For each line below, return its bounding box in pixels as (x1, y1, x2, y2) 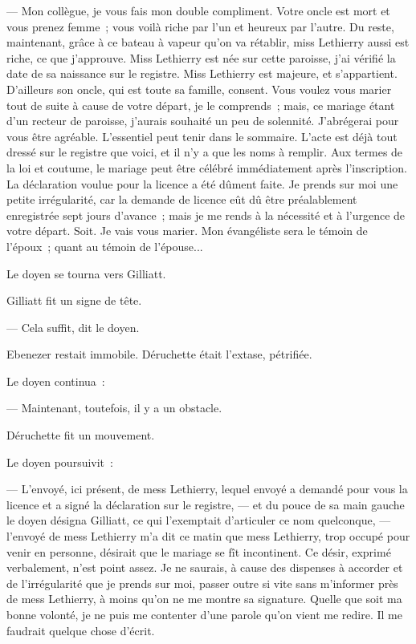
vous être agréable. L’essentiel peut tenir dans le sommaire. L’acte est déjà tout (6, 128, 398, 144)
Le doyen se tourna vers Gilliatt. (6, 265, 166, 281)
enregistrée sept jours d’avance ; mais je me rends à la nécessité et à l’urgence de (6, 206, 406, 223)
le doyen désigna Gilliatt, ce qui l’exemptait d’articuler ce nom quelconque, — (6, 512, 391, 529)
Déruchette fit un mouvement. (6, 427, 155, 444)
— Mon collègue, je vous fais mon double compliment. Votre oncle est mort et (6, 2, 390, 18)
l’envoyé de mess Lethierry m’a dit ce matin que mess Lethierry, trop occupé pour (6, 528, 410, 545)
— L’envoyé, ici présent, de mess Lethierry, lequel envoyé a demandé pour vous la (6, 480, 408, 497)
